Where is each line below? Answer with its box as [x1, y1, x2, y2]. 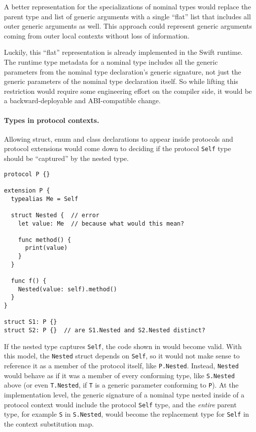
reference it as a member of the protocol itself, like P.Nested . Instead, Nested [4, 360, 239, 371]
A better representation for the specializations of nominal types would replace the [4, 1, 251, 11]
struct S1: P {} [4, 318, 57, 326]
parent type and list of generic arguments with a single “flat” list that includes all [4, 11, 251, 21]
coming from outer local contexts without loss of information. [4, 30, 190, 40]
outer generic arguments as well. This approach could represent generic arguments [4, 21, 252, 31]
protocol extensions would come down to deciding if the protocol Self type [4, 143, 231, 154]
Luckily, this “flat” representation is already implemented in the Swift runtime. [4, 47, 243, 57]
